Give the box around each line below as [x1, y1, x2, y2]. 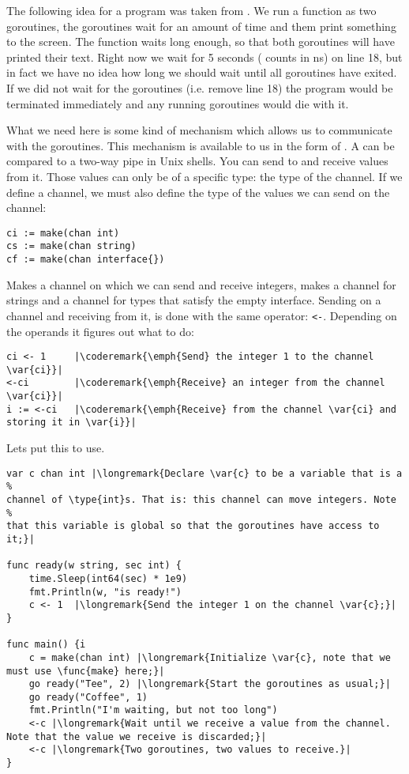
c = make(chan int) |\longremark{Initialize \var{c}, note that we [28, 651, 391, 663]
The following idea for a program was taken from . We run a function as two [6, 2, 377, 18]
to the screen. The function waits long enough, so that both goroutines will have [6, 33, 395, 50]
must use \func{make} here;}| [6, 665, 165, 677]
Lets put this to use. [6, 440, 105, 456]
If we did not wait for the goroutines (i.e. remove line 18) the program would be [6, 79, 393, 96]
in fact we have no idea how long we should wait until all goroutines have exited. [6, 64, 397, 81]
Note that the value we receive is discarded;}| [6, 731, 267, 742]
